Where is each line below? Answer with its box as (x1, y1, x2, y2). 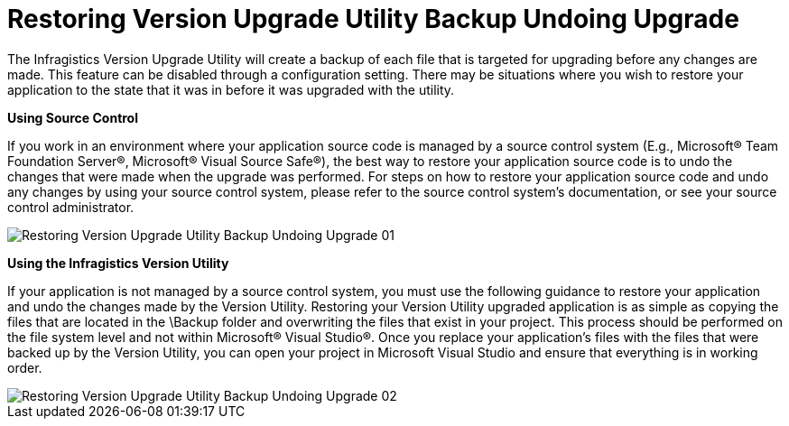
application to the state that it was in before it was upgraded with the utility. (7, 81, 455, 97)
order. (7, 359, 42, 375)
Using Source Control (7, 109, 139, 125)
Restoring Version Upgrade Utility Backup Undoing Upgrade (7, 4, 739, 34)
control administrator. (7, 199, 135, 215)
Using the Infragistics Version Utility (7, 255, 229, 271)
